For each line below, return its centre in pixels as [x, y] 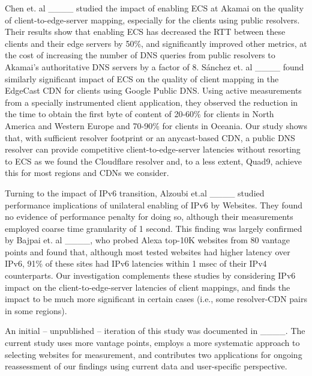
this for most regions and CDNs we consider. [87, 173]
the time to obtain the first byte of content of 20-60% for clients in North [139, 114]
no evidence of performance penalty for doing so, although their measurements [149, 217]
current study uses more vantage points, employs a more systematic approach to [152, 343]
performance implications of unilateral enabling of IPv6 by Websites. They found [154, 205]
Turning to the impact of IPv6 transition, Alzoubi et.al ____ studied [135, 193]
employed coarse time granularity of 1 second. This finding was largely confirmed [154, 228]
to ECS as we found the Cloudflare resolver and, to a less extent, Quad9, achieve [153, 161]
